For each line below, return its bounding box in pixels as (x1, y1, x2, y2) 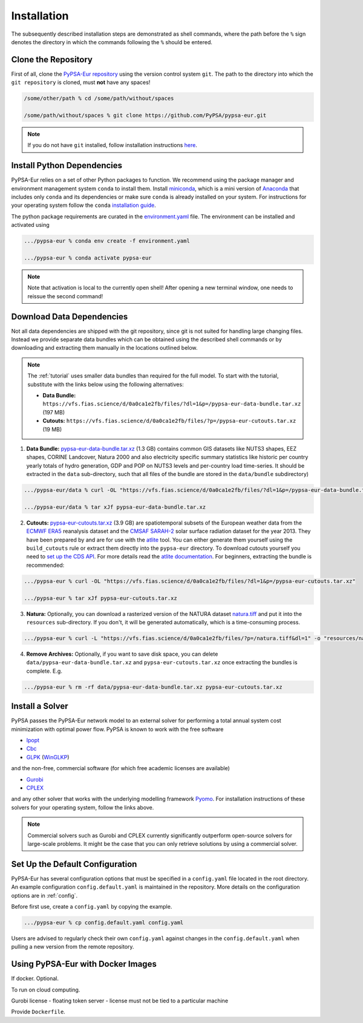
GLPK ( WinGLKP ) (26, 753, 70, 760)
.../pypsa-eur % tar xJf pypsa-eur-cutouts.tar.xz (24, 595, 178, 601)
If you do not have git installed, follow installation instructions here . (27, 142, 198, 149)
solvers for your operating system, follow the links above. (11, 803, 154, 811)
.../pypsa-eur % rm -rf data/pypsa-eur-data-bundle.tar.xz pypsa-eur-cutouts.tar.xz (24, 684, 283, 690)
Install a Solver (11, 701, 69, 711)
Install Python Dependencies (11, 160, 123, 171)
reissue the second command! (27, 292, 103, 299)
